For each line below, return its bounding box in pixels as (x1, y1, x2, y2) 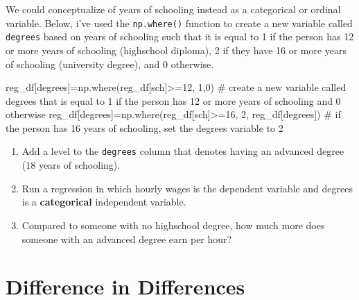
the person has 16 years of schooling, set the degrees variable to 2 (6, 120, 283, 135)
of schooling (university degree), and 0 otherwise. (6, 56, 214, 71)
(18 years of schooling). (21, 158, 121, 172)
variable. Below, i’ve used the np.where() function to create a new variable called (6, 15, 353, 30)
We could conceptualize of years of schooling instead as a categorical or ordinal (6, 2, 341, 16)
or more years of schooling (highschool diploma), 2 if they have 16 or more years (6, 42, 347, 57)
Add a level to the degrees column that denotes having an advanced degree (21, 144, 344, 158)
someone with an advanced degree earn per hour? (21, 231, 232, 246)
